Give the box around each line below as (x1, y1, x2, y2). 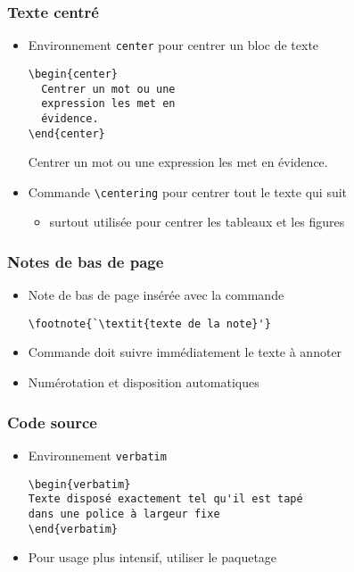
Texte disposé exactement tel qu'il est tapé (28, 493, 303, 506)
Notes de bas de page (7, 250, 164, 272)
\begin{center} (28, 67, 119, 80)
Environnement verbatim (28, 445, 167, 464)
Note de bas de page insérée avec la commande (28, 286, 284, 304)
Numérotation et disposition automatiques (28, 373, 259, 392)
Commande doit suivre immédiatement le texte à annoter (28, 343, 342, 361)
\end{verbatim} (28, 522, 119, 535)
